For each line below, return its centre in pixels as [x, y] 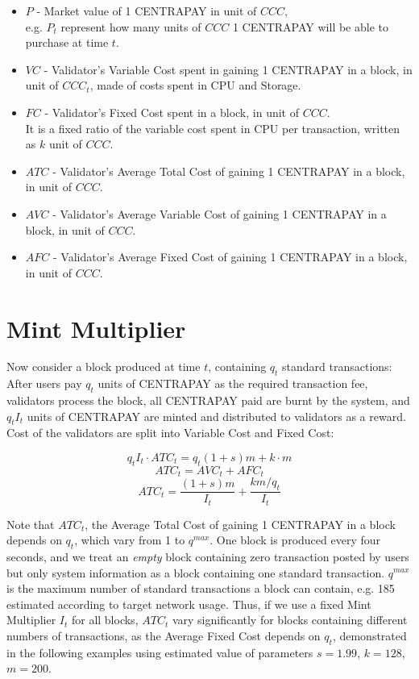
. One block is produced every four [295, 540]
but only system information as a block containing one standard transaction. [196, 572]
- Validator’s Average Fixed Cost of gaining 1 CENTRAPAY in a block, [230, 257]
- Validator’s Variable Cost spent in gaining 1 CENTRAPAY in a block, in [228, 69]
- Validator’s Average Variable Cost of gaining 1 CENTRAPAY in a [220, 213]
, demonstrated [369, 635]
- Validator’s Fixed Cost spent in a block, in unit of [172, 112]
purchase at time [67, 42]
